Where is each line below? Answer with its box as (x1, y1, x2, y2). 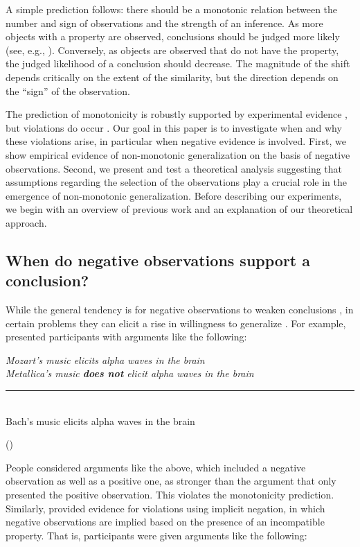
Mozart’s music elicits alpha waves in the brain (6, 352, 205, 367)
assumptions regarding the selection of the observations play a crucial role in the (6, 175, 347, 189)
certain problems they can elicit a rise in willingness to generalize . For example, (6, 315, 346, 330)
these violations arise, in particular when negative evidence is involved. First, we (6, 134, 346, 148)
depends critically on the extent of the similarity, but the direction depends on (6, 69, 339, 84)
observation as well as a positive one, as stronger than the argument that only (6, 474, 336, 488)
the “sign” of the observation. (6, 83, 130, 98)
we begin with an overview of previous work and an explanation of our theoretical (6, 202, 353, 216)
